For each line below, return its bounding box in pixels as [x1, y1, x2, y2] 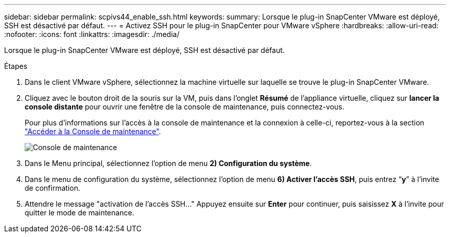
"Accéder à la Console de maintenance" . [25, 127, 161, 136]
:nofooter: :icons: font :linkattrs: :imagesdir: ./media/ [4, 30, 180, 39]
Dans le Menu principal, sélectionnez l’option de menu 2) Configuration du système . [25, 159, 312, 168]
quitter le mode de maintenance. [25, 208, 135, 217]
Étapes [4, 62, 28, 70]
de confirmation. [25, 184, 81, 192]
